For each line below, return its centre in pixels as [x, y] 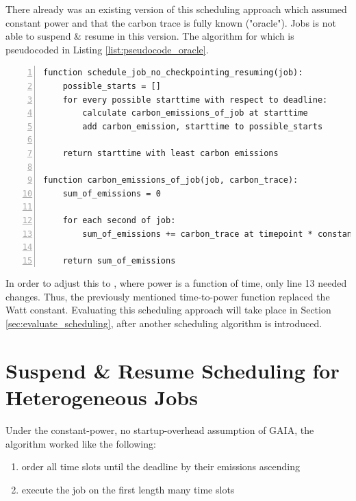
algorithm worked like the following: [81, 443]
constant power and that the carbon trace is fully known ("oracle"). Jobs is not [171, 22]
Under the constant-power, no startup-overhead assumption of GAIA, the [160, 429]
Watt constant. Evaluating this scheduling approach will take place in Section [168, 310]
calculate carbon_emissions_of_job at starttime [195, 113]
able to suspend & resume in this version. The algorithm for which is [150, 36]
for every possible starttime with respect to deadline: [195, 100]
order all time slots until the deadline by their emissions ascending [161, 466]
